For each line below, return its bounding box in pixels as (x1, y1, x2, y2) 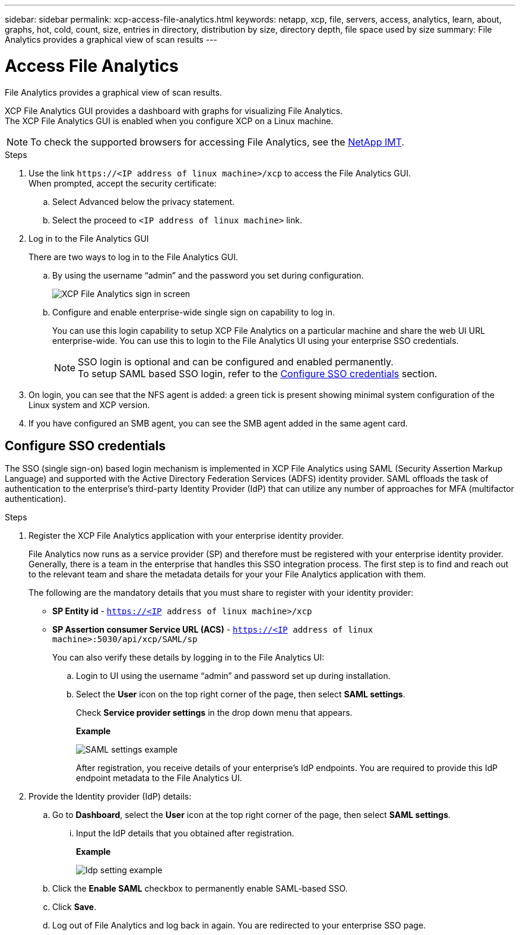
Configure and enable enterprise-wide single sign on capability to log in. (52, 307, 335, 317)
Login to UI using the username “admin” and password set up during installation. (76, 671, 391, 681)
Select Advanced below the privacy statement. (52, 196, 235, 207)
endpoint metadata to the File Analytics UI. (76, 773, 242, 784)
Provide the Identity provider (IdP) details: (28, 791, 192, 802)
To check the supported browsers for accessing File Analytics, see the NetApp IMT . (30, 135, 405, 148)
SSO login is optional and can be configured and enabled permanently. (78, 355, 394, 368)
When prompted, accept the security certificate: (28, 178, 217, 188)
